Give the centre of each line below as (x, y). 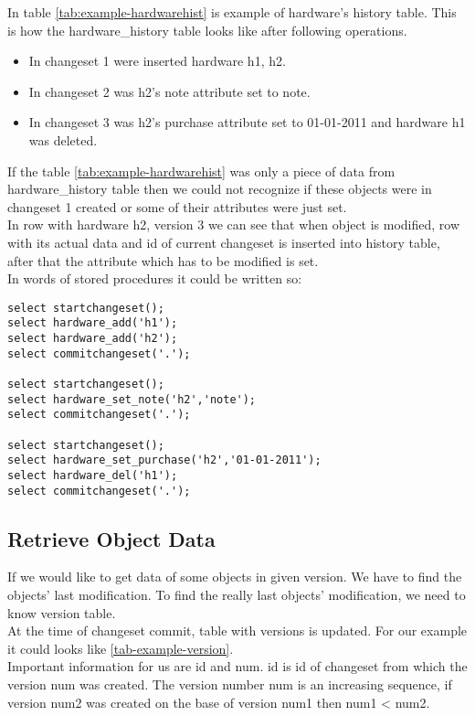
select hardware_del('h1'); (93, 475)
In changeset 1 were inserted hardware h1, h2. (157, 61)
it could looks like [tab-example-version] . (121, 648)
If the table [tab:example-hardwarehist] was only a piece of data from (201, 171)
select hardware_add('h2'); (93, 339)
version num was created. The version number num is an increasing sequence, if (230, 684)
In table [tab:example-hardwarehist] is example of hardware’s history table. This (232, 12)
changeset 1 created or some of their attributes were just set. (177, 206)
